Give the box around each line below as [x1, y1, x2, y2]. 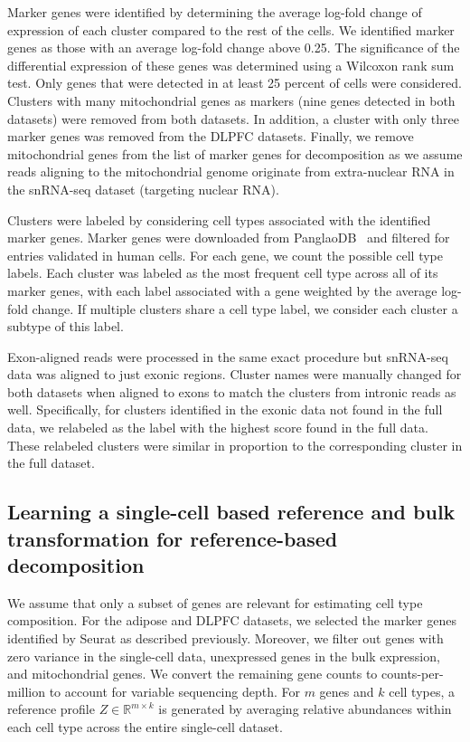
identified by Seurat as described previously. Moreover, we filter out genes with [7, 629, 444, 648]
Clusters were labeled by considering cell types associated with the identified [7, 210, 431, 229]
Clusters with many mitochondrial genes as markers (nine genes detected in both [7, 90, 456, 109]
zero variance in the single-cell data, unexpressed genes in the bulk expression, [7, 646, 440, 665]
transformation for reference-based [7, 524, 338, 552]
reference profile [7, 699, 95, 718]
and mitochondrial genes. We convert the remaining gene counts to [7, 664, 378, 683]
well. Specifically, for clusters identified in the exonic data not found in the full [7, 400, 443, 419]
